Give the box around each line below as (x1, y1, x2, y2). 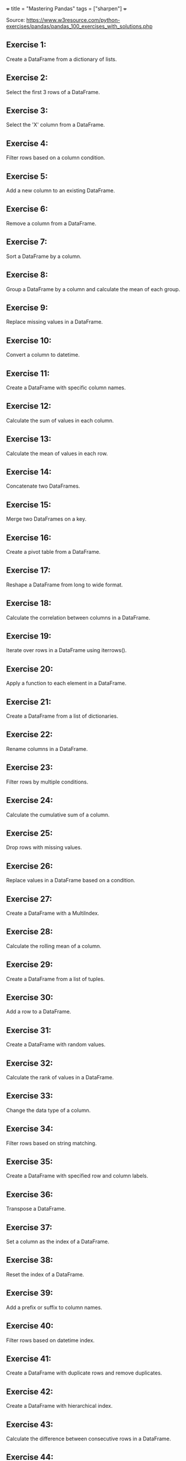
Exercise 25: (6, 828, 53, 838)
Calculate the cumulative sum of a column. (6, 811, 110, 818)
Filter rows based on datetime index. (6, 1337, 95, 1344)
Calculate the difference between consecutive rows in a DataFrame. (6, 1435, 171, 1442)
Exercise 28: (6, 927, 53, 937)
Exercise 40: (6, 1321, 54, 1331)
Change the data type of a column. (6, 1107, 91, 1114)
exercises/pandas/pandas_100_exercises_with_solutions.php (6, 23, 153, 30)
